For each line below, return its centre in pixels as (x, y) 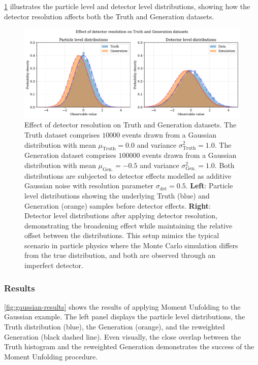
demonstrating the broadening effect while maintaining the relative (128, 225)
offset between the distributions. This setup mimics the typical (122, 235)
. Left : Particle (209, 186)
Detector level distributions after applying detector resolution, (121, 215)
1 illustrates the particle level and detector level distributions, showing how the (127, 6)
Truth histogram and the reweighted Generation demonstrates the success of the (129, 346)
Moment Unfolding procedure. (51, 356)
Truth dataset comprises (62, 134)
